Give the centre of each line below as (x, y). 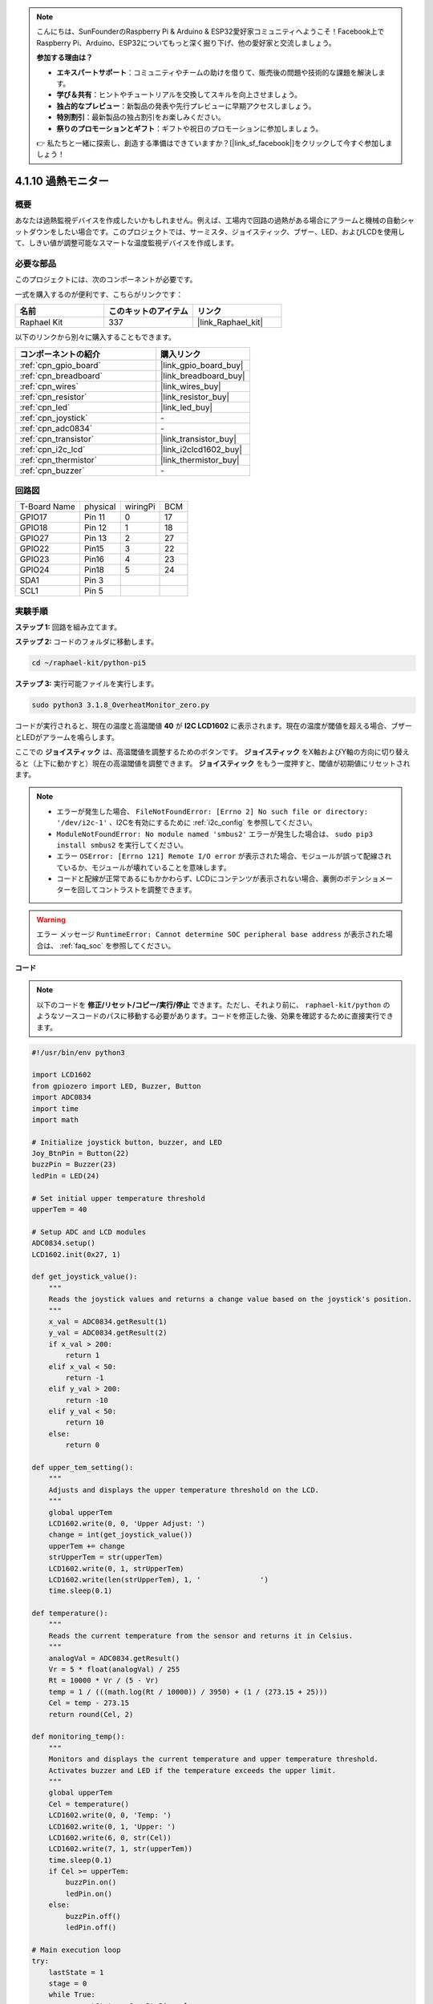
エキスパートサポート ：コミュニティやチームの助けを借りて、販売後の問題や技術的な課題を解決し (217, 72)
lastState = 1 (76, 1972)
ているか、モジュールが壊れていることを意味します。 (144, 867)
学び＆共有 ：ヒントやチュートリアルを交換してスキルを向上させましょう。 (179, 95)
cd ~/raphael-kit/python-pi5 (89, 663)
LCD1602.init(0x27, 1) (76, 1254)
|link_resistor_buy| (195, 397)
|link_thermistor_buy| (200, 459)
